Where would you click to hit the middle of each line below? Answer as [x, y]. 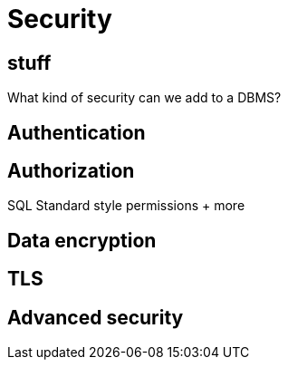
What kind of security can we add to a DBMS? [144, 98]
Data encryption [82, 240]
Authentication [77, 132]
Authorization [71, 171]
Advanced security [96, 317]
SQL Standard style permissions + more [126, 206]
